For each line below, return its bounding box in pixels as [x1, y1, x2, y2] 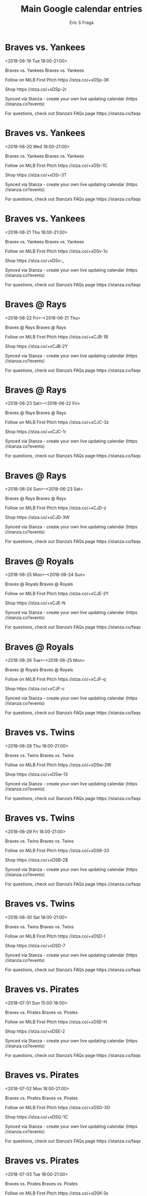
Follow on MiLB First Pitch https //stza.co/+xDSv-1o [5, 248, 108, 254]
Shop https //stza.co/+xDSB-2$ [5, 857, 68, 863]
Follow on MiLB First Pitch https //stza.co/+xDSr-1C [5, 162, 108, 168]
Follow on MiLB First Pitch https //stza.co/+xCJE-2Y [5, 591, 109, 597]
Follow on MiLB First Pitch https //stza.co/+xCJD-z [5, 505, 107, 511]
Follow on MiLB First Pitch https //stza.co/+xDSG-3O [5, 1104, 111, 1110]
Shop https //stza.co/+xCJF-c [5, 686, 65, 692]
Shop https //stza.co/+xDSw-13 [5, 772, 68, 777]
